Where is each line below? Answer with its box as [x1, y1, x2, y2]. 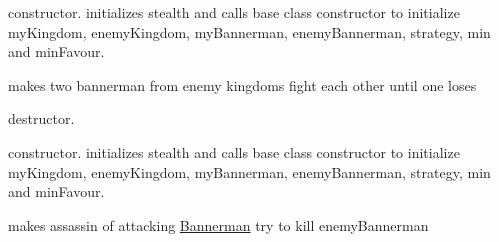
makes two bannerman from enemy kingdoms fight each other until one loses [8, 74, 477, 95]
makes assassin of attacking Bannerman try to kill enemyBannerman [8, 214, 429, 235]
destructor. [8, 108, 75, 129]
